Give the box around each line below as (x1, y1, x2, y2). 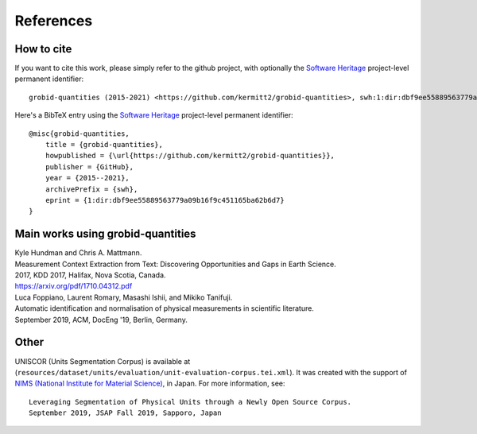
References (14, 12, 93, 29)
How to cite (14, 42, 72, 56)
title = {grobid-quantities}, (45, 140, 163, 149)
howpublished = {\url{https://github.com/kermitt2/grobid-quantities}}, (45, 151, 335, 161)
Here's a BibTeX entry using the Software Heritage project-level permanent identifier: (14, 110, 293, 120)
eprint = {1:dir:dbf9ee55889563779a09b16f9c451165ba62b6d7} (45, 196, 285, 204)
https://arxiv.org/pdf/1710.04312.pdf (14, 281, 133, 291)
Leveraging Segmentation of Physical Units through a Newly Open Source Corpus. (29, 397, 352, 406)
